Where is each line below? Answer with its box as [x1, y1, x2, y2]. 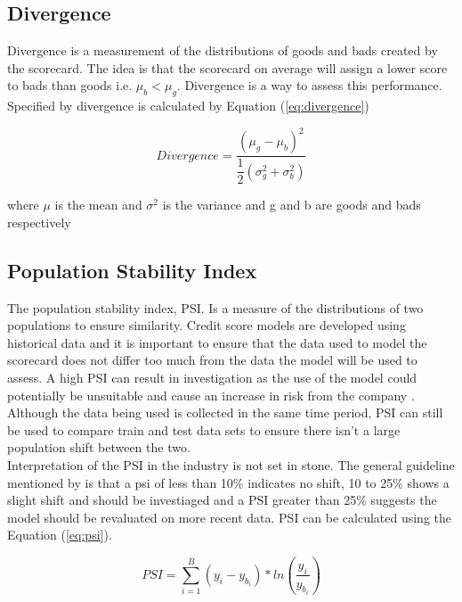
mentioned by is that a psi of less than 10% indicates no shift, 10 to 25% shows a [7, 473, 450, 491]
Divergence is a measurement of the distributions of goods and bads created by [7, 41, 438, 60]
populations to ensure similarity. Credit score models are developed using [7, 316, 406, 334]
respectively [7, 212, 71, 231]
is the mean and [54, 195, 142, 214]
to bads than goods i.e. [7, 76, 133, 95]
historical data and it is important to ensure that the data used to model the [7, 333, 427, 351]
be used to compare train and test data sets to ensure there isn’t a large [7, 420, 401, 439]
